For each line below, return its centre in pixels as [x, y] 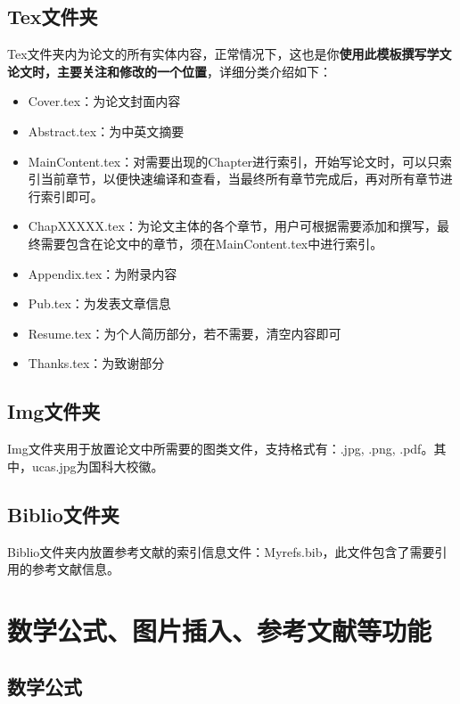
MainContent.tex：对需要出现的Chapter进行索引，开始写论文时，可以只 [234, 161]
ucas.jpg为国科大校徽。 [98, 466]
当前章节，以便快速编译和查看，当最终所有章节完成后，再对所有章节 [240, 179]
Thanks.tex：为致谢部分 [96, 363]
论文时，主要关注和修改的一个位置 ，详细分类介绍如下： [169, 71]
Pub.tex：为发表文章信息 [99, 303]
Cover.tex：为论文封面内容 [104, 101]
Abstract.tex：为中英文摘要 [106, 131]
